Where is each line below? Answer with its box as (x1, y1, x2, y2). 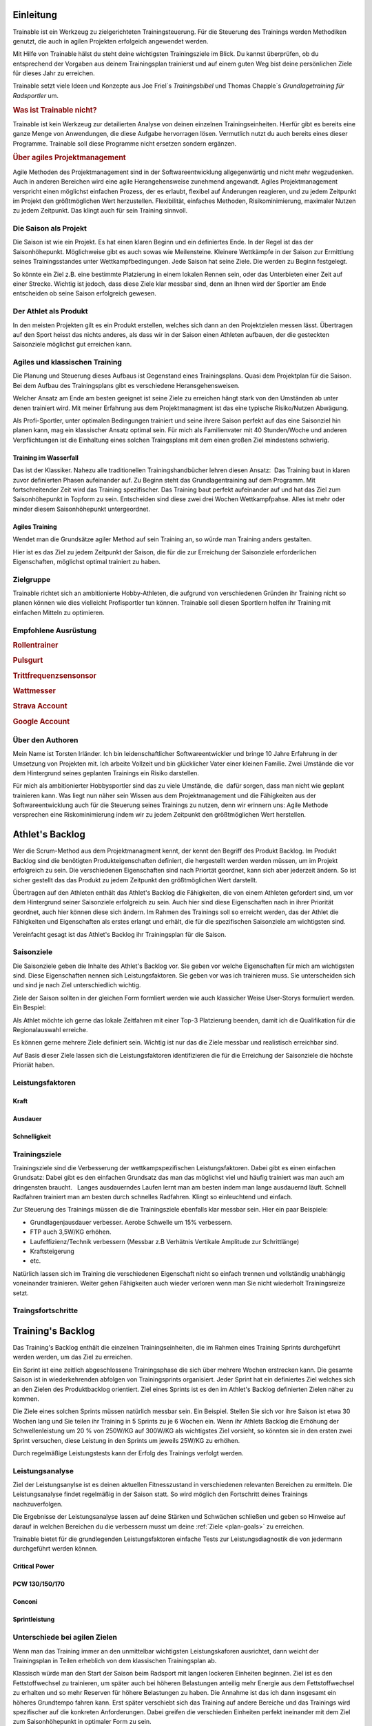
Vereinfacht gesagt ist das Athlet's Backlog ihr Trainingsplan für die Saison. (12, 930, 227, 938)
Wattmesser (12, 686, 56, 695)
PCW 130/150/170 (12, 1580, 65, 1588)
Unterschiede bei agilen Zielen (12, 1633, 117, 1642)
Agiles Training (12, 522, 58, 531)
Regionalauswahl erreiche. (12, 1026, 89, 1034)
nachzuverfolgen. (12, 1500, 63, 1508)
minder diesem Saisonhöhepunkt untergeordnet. (12, 505, 151, 513)
